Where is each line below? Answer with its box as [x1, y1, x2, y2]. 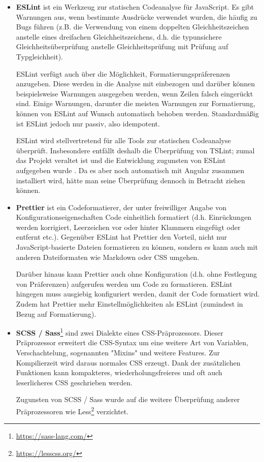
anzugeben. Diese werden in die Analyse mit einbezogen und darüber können [16, 78, 255, 89]
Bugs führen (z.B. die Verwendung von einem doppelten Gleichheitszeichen [16, 21, 249, 32]
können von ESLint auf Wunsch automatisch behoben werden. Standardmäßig [16, 108, 259, 118]
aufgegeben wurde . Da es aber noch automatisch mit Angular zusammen [16, 164, 245, 175]
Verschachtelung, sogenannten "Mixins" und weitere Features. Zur [16, 347, 220, 358]
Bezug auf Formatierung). [16, 308, 96, 319]
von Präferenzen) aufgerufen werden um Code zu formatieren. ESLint [16, 278, 233, 289]
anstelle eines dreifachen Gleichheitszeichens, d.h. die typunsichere [16, 31, 222, 42]
